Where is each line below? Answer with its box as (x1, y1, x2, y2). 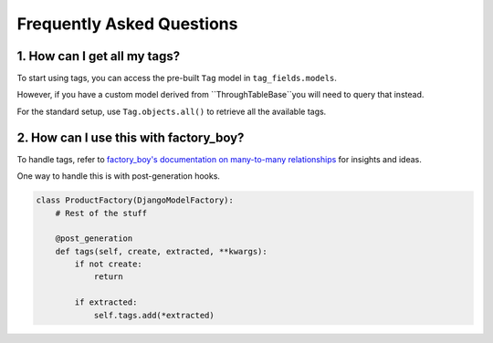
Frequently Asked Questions (16, 14, 238, 34)
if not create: (74, 259, 143, 269)
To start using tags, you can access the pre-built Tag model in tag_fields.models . (16, 73, 338, 84)
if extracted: (74, 297, 138, 307)
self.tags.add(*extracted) (93, 310, 215, 320)
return (93, 272, 123, 282)
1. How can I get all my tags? (16, 48, 181, 64)
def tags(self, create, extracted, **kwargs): (55, 246, 268, 256)
